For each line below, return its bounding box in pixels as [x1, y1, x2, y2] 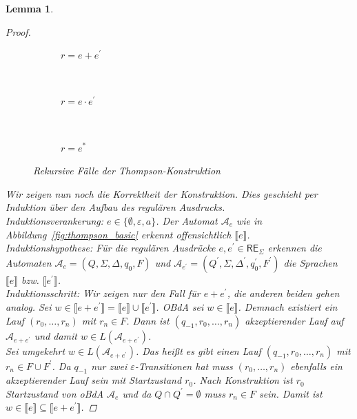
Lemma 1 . [6, 1, 54, 15]
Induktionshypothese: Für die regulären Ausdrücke [6, 241, 216, 255]
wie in [236, 213, 263, 227]
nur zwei [91, 358, 127, 373]
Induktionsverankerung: [6, 213, 104, 227]
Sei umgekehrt [6, 343, 65, 358]
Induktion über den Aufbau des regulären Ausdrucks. [6, 200, 225, 214]
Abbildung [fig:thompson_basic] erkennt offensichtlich [6, 227, 232, 241]
